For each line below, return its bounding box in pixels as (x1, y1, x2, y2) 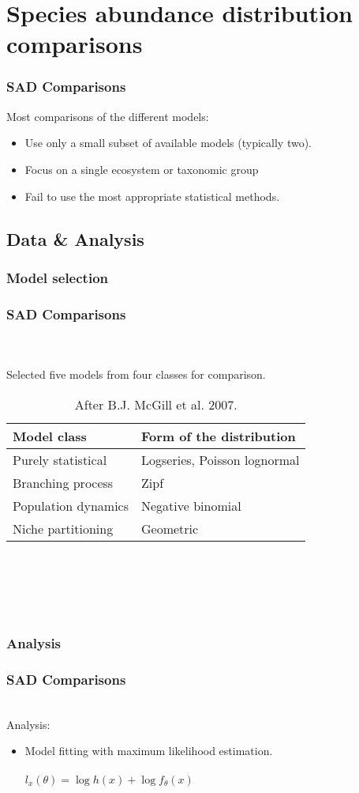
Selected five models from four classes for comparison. (6, 366, 266, 383)
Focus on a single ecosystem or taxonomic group (24, 160, 259, 177)
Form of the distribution (141, 426, 296, 445)
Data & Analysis (6, 226, 144, 251)
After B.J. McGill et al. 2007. (74, 395, 237, 413)
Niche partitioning (13, 519, 114, 538)
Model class (13, 426, 87, 445)
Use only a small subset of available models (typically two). (24, 134, 312, 151)
